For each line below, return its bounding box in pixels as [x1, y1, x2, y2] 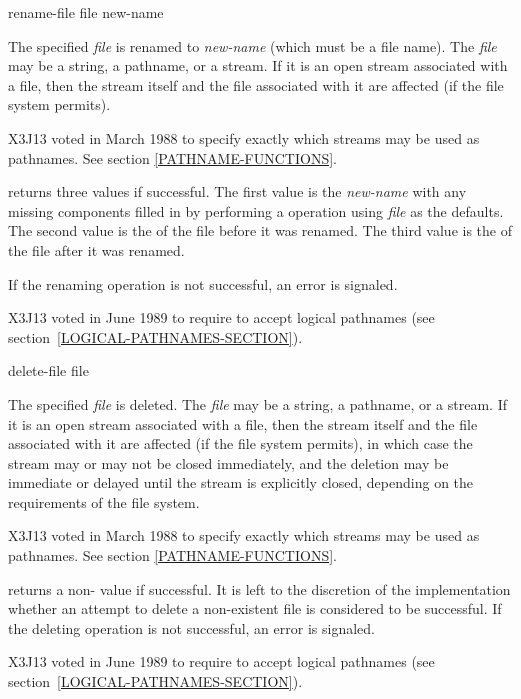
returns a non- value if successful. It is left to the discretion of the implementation [8, 578, 511, 599]
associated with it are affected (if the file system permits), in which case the [8, 433, 473, 454]
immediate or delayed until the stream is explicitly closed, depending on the [8, 472, 474, 493]
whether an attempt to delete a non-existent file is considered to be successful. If [8, 598, 502, 619]
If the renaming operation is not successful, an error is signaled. [8, 273, 398, 294]
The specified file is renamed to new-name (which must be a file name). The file [8, 35, 497, 56]
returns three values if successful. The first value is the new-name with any [8, 181, 467, 202]
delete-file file [8, 360, 89, 381]
